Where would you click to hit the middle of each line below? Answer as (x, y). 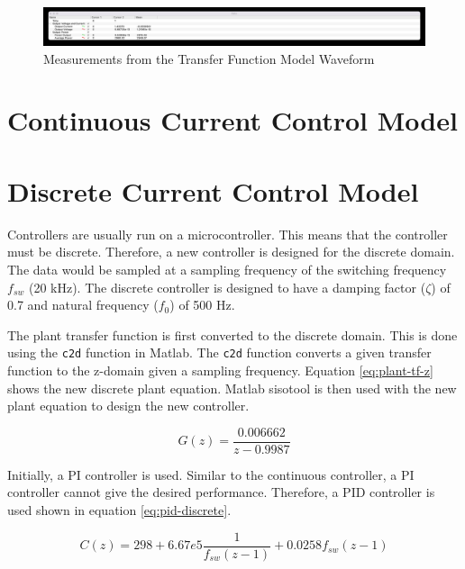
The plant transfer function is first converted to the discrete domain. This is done (232, 334)
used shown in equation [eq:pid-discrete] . (119, 510)
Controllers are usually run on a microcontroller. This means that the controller (228, 234)
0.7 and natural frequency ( (83, 305)
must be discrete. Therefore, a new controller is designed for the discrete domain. (231, 252)
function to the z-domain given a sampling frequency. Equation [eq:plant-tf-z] (220, 370)
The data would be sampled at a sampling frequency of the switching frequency (227, 269)
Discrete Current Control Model (213, 190)
